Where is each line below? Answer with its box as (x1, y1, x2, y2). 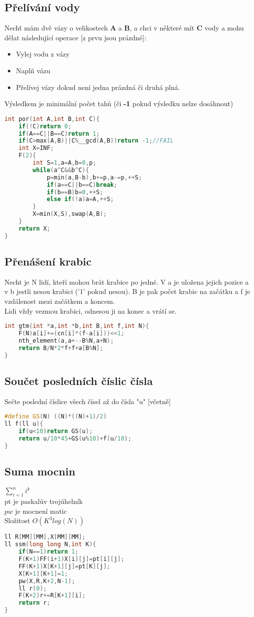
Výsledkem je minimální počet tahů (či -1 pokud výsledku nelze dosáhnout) (4, 98, 233, 109)
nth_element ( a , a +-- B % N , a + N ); (18, 337, 114, 344)
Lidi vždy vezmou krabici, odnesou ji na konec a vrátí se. (4, 305, 177, 316)
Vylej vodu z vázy (16, 49, 70, 59)
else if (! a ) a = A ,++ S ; (46, 196, 114, 203)
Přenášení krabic (4, 254, 92, 269)
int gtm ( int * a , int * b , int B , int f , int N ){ (4, 323, 149, 330)
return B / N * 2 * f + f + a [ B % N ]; (18, 344, 103, 352)
